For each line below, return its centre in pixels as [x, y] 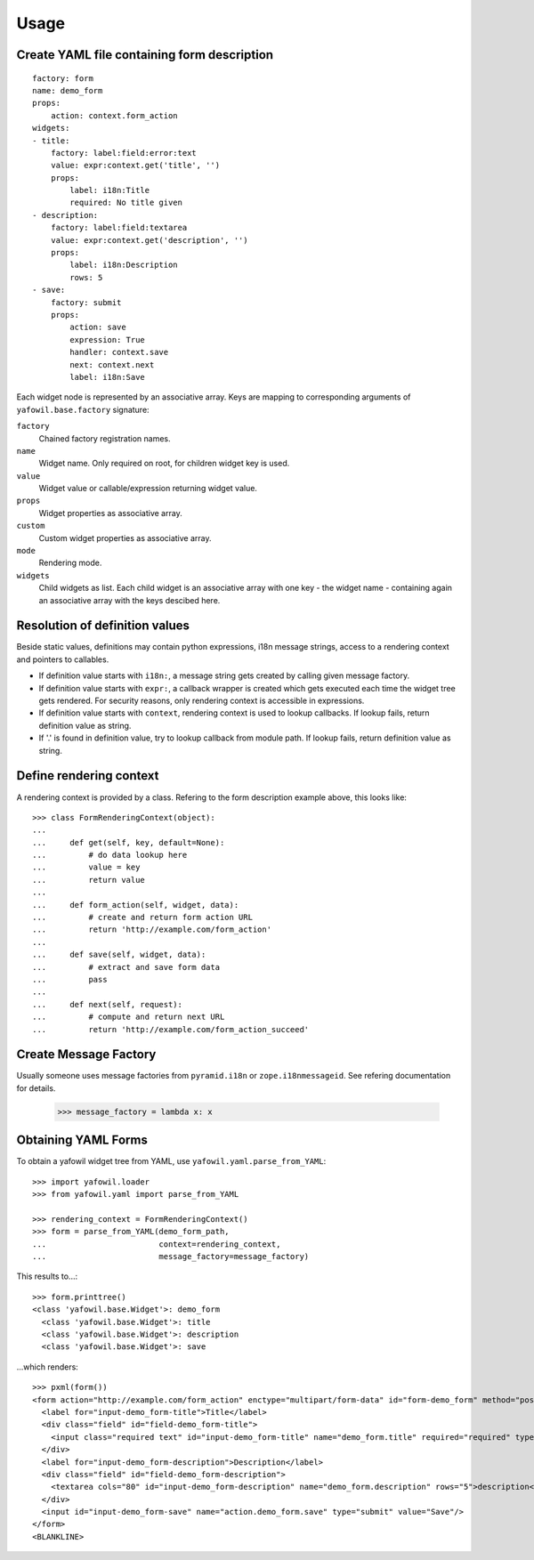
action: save [98, 327]
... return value [89, 880]
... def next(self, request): [107, 1004]
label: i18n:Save [108, 377]
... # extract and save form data [126, 967]
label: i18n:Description [124, 265]
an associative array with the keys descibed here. [129, 600]
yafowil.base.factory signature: [83, 409]
